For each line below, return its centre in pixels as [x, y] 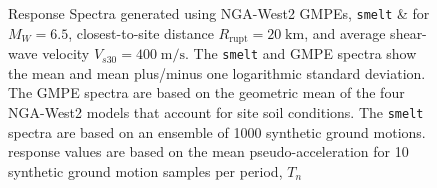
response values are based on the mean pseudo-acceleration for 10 [208, 151]
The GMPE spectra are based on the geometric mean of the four [206, 92]
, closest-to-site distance [141, 32]
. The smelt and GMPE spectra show [301, 53]
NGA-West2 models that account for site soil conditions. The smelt [216, 111]
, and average [345, 32]
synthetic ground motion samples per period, [145, 170]
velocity [66, 53]
